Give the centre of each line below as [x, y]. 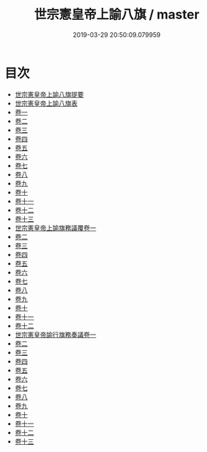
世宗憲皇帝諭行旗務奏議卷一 [55, 335]
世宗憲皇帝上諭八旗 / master [117, 15]
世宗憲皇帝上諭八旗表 [46, 103]
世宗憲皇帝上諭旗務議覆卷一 [55, 228]
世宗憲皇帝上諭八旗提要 [49, 94]
